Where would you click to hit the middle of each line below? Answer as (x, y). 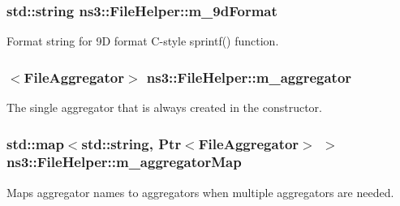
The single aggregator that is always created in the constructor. (164, 107)
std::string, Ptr (131, 143)
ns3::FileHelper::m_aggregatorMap (124, 162)
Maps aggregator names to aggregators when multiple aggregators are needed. (200, 192)
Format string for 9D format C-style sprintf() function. (143, 41)
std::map (35, 143)
